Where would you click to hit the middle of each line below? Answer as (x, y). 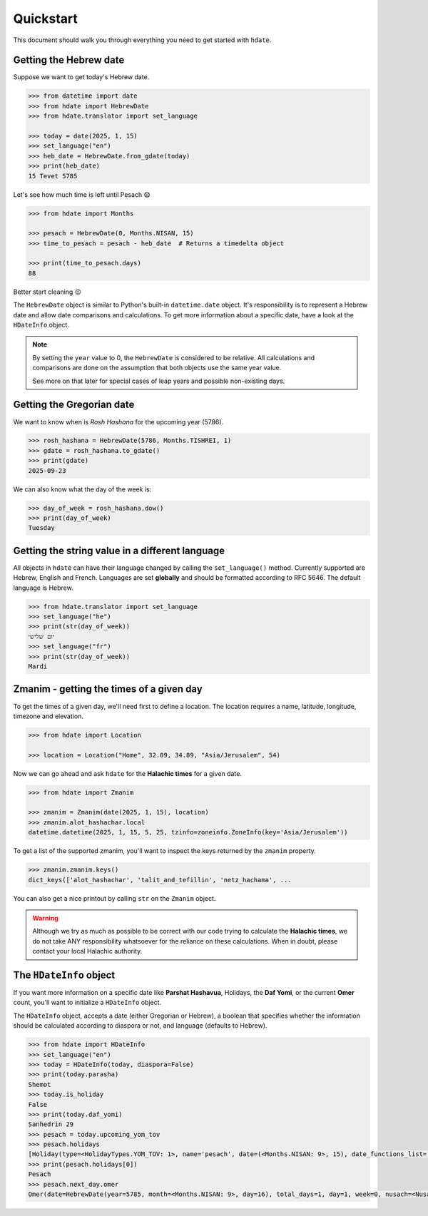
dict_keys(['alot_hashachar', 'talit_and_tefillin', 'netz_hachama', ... (160, 880)
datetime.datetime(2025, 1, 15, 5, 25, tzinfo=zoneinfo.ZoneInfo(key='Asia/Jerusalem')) (188, 832)
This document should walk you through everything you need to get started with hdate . (142, 40)
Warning (45, 918)
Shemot (40, 1084)
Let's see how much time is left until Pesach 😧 (82, 194)
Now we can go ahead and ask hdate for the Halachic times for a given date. (128, 773)
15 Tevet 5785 (53, 176)
